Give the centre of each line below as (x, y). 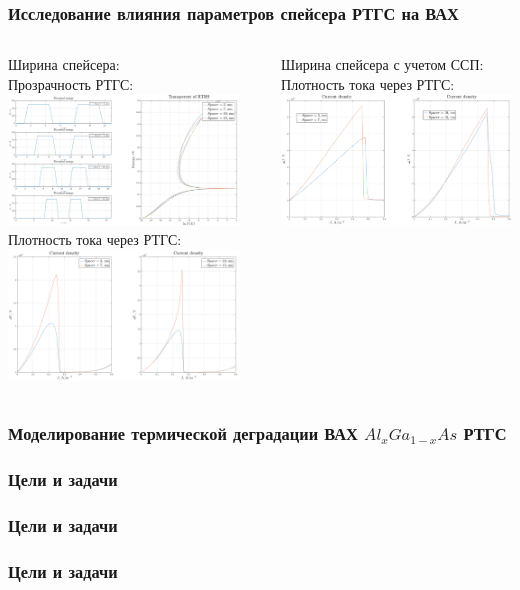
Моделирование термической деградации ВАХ (183, 433)
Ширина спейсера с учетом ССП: (382, 64)
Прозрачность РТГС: (71, 83)
